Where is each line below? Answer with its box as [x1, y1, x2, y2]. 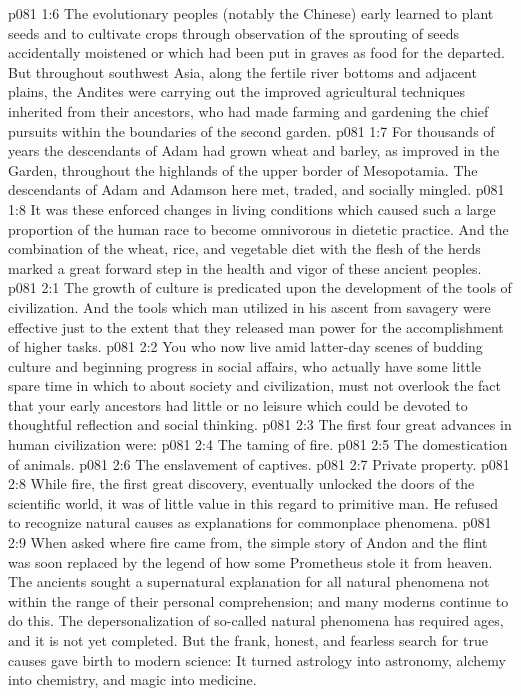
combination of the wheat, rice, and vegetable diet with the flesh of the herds [8, 238, 481, 259]
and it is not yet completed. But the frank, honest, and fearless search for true [8, 630, 488, 650]
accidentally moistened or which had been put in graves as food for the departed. [8, 42, 506, 63]
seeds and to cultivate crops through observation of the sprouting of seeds [8, 22, 460, 43]
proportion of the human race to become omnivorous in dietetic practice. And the [8, 218, 509, 239]
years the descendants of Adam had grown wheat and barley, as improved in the [8, 140, 500, 161]
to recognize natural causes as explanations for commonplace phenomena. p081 [8, 512, 492, 533]
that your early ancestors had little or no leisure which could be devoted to [8, 394, 468, 415]
